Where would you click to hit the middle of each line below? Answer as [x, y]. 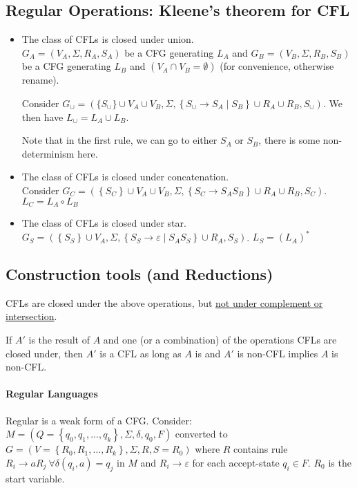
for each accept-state [236, 462]
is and [208, 353]
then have [42, 116]
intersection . [31, 316]
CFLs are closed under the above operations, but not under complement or [164, 302]
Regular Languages [52, 394]
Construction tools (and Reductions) [139, 274]
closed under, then [45, 353]
